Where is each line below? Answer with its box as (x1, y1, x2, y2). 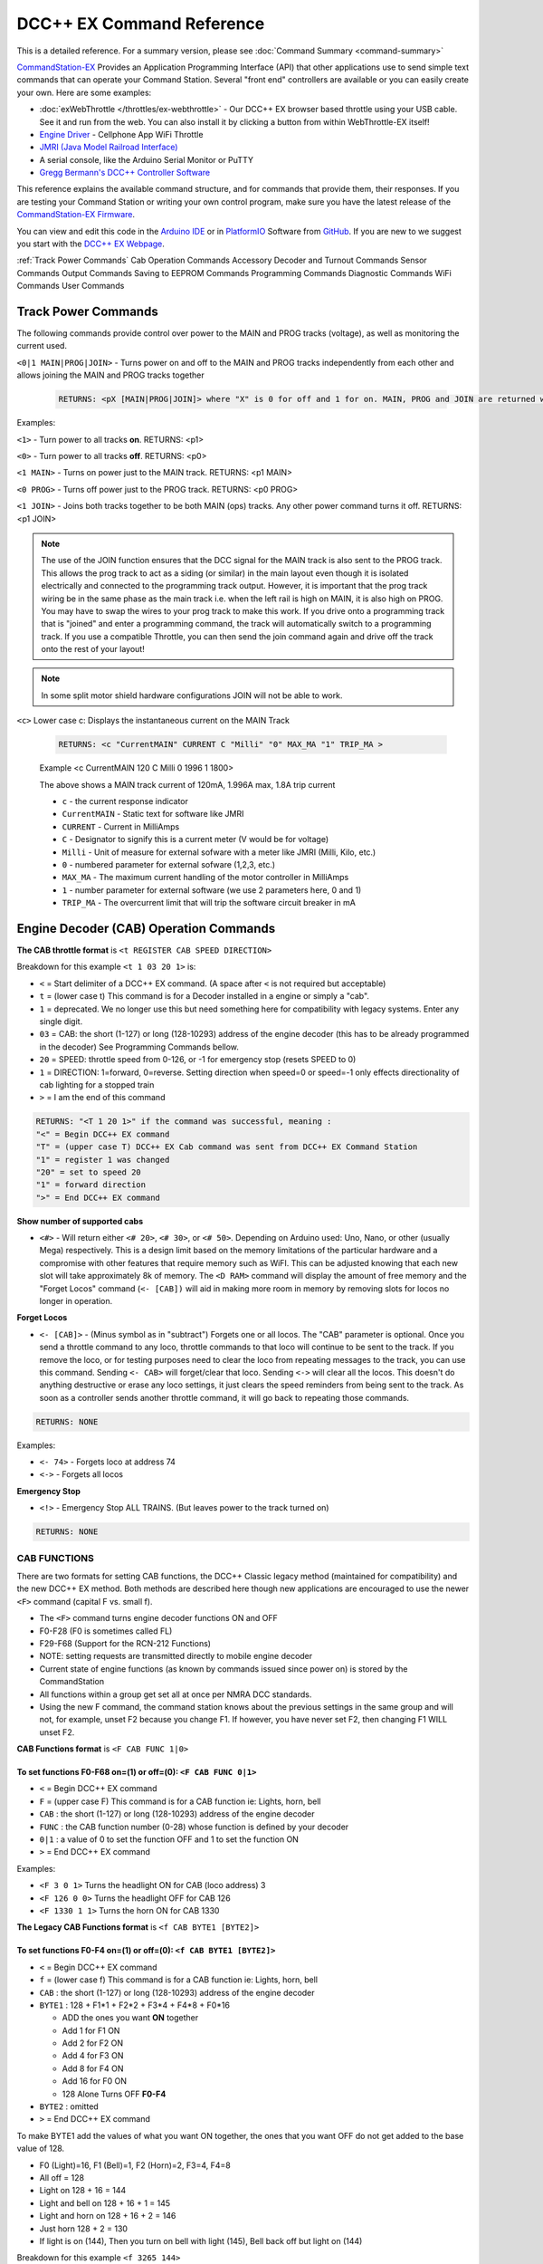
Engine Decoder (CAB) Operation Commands (16, 920, 276, 936)
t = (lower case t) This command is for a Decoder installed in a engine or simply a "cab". (39, 991, 370, 1002)
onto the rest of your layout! (41, 644, 145, 655)
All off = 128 (39, 2173, 85, 2182)
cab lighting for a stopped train (39, 1079, 155, 1090)
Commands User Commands (16, 281, 125, 292)
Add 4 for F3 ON (62, 2050, 124, 2061)
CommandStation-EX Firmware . (16, 209, 136, 220)
